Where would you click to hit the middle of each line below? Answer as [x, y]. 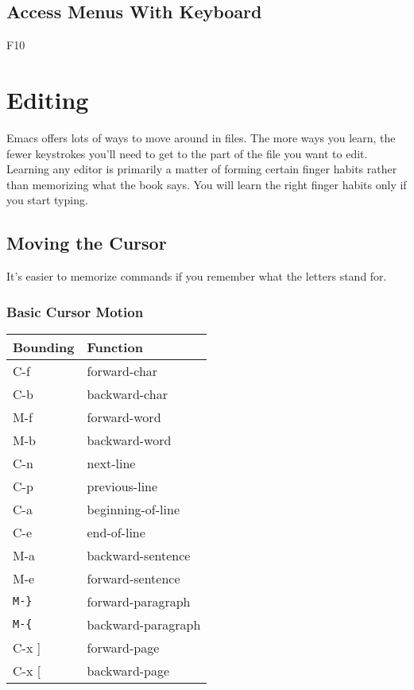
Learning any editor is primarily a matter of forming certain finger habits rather [202, 169]
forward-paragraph [139, 601]
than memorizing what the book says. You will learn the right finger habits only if [207, 184]
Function [115, 347]
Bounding [44, 347]
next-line [111, 463]
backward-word [129, 440]
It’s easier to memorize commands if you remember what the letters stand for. [197, 276]
